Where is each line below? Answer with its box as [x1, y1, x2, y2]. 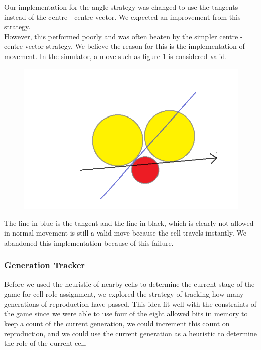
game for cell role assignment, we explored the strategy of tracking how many [4, 288, 244, 299]
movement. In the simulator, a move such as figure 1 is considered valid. [4, 50, 227, 61]
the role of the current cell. [4, 338, 87, 348]
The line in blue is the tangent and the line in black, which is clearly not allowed [4, 217, 254, 228]
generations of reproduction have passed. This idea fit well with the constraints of [4, 298, 256, 309]
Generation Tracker [4, 259, 85, 271]
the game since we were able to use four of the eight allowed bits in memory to [4, 308, 248, 319]
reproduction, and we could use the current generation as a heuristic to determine [4, 328, 257, 338]
